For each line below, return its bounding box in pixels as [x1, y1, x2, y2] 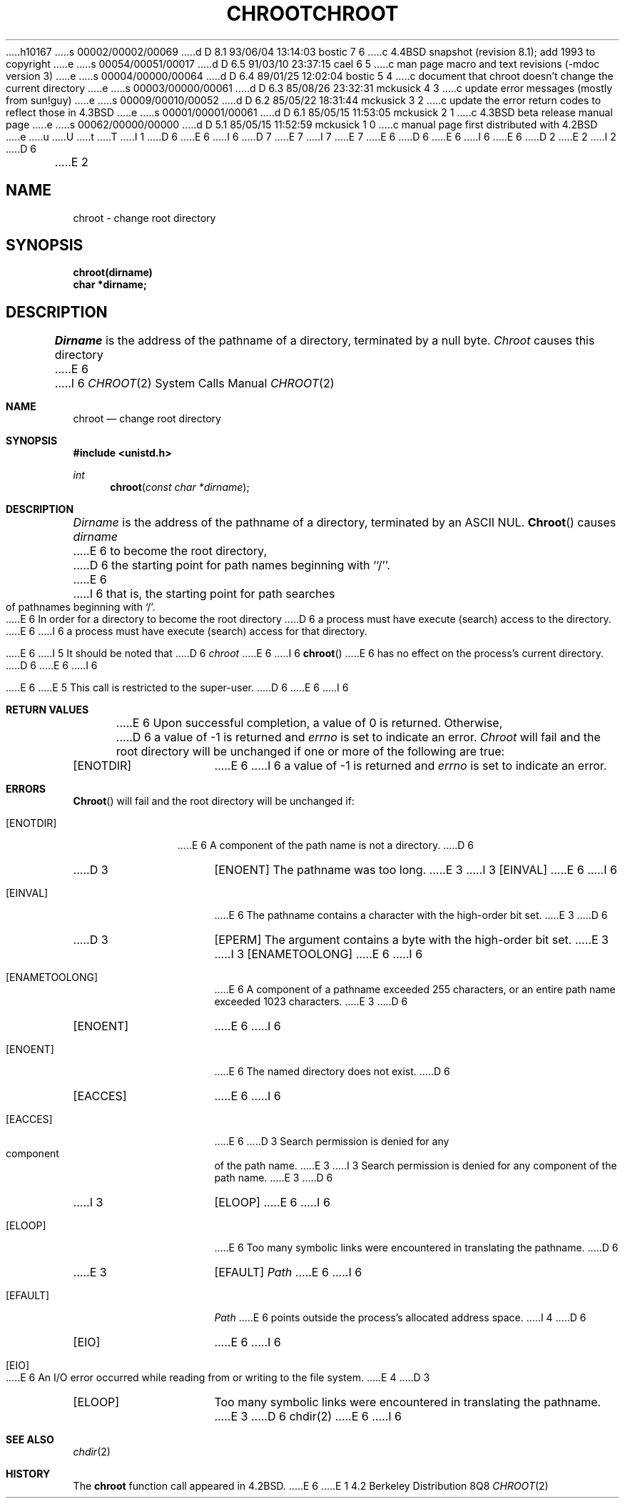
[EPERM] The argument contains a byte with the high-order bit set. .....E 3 [214, 933, 609, 947]
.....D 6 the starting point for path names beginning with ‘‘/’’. [73, 558, 390, 573]
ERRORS [6, 783, 46, 796]
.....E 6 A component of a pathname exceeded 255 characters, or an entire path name [214, 983, 616, 996]
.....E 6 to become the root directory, [73, 544, 267, 559]
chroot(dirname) [73, 266, 153, 279]
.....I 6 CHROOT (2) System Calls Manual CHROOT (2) [54, 376, 335, 391]
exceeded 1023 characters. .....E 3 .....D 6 [214, 995, 408, 1008]
